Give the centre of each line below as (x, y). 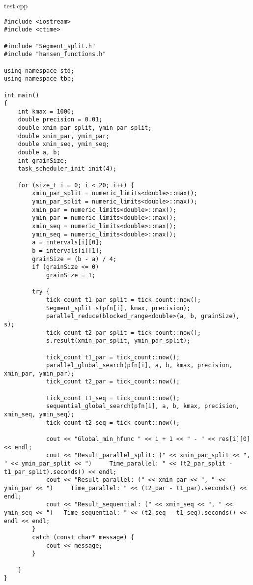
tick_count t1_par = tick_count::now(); (113, 357)
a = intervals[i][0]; (67, 243)
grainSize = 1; (71, 275)
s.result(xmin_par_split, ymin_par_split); (118, 341)
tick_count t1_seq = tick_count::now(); (113, 398)
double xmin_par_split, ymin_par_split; (85, 128)
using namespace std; (39, 71)
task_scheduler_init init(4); (67, 169)
